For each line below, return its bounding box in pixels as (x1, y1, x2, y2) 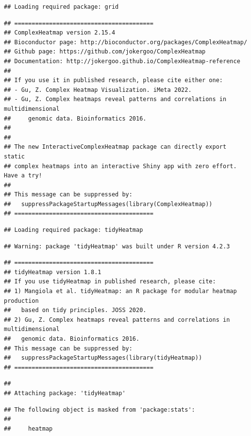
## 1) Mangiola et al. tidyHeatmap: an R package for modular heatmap (4, 288, 237, 295)
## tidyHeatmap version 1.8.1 (4, 268, 101, 276)
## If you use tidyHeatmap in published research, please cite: (4, 278, 216, 285)
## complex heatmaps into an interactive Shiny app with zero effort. (4, 162, 237, 170)
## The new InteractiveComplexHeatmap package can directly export (4, 143, 227, 151)
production (4, 297, 39, 304)
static (4, 153, 25, 160)
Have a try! (4, 172, 42, 179)
